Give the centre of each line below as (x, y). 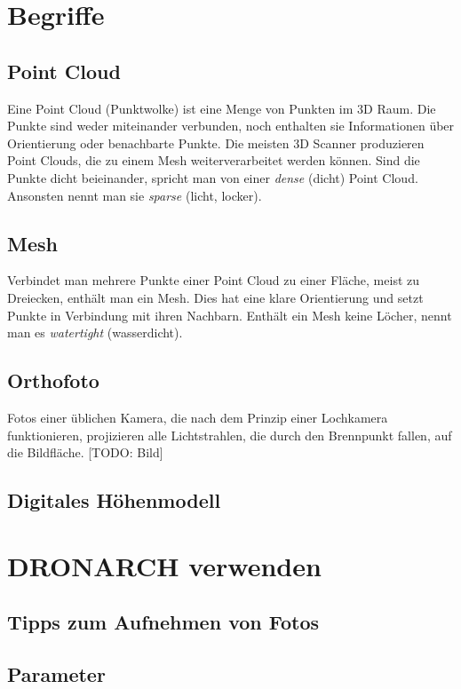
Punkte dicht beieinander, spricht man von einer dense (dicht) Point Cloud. (213, 177)
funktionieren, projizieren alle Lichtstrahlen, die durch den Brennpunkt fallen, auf (230, 435)
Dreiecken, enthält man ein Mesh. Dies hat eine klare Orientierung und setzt (215, 297)
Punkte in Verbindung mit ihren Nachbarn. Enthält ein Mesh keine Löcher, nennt (230, 315)
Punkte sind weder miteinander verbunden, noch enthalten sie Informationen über (231, 126)
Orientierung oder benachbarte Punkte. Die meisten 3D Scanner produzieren (216, 143)
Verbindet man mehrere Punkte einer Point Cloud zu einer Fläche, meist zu (214, 280)
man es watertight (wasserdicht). (95, 333)
